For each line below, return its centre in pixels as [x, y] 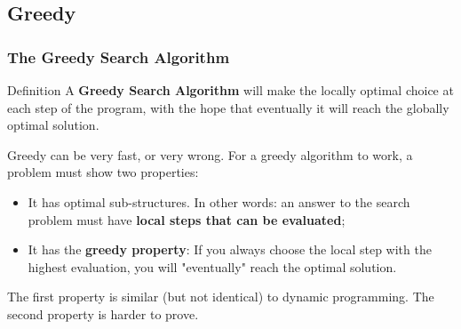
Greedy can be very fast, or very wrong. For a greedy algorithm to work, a [210, 154]
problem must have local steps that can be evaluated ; [187, 219]
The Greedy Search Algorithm [119, 56]
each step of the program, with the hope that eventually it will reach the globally [228, 107]
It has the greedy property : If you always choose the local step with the [230, 249]
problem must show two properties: [103, 172]
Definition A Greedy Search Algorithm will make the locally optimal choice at [230, 90]
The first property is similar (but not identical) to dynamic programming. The [221, 297]
